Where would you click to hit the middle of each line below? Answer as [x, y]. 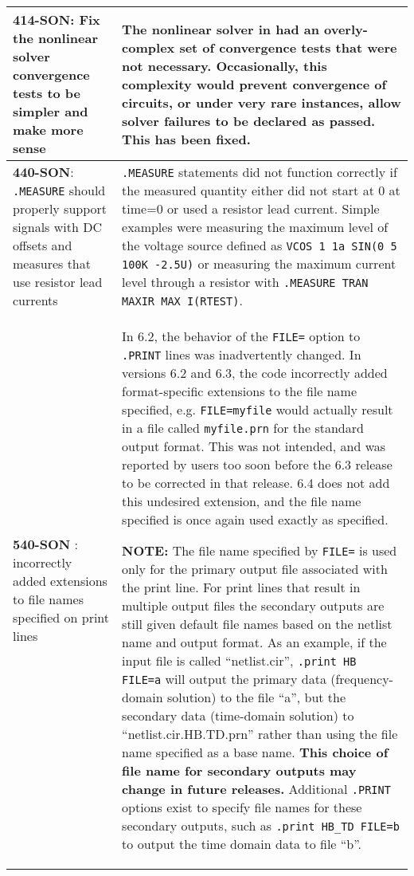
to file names [48, 599]
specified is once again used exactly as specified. [255, 519]
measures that [52, 263]
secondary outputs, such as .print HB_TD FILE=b [261, 825]
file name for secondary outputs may [239, 770]
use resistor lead [58, 282]
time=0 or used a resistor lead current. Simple [251, 208]
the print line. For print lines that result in [241, 587]
